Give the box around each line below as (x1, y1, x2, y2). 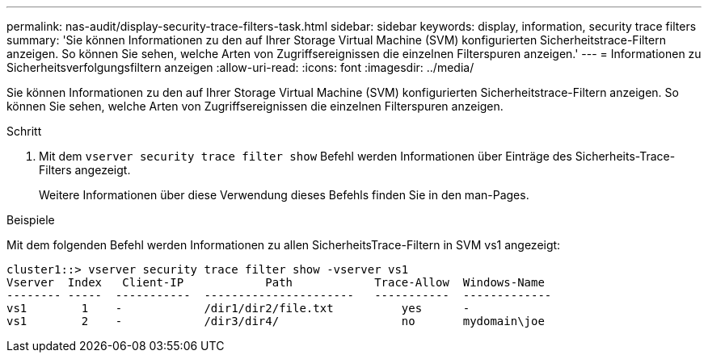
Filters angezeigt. (39, 163, 131, 177)
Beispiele (6, 213, 55, 227)
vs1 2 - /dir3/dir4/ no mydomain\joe (6, 315, 545, 328)
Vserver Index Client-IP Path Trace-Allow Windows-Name (6, 276, 545, 289)
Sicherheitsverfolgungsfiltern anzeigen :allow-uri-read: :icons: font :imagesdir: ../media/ (6, 61, 474, 74)
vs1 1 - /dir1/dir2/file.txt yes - (6, 302, 470, 315)
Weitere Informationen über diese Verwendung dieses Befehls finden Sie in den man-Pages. (39, 188, 529, 202)
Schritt (6, 124, 42, 138)
